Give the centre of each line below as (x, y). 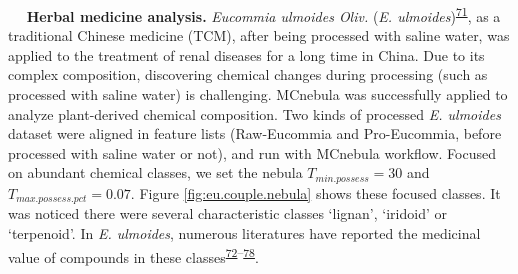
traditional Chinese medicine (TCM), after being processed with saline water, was (259, 35)
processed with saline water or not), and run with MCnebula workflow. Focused (252, 152)
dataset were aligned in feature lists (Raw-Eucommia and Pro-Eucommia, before (255, 133)
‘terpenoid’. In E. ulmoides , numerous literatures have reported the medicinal (244, 232)
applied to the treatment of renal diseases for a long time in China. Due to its (246, 54)
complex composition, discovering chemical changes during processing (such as (248, 74)
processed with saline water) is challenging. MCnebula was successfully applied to (258, 94)
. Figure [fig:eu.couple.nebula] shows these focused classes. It (315, 192)
